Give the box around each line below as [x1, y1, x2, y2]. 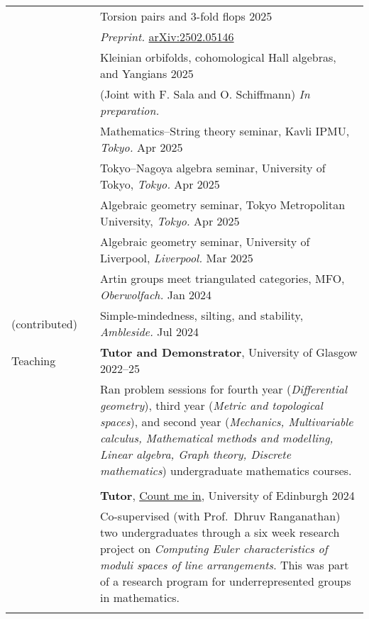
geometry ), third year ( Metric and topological [99, 397, 323, 413]
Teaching [11, 352, 56, 369]
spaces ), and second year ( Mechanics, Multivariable [99, 413, 353, 430]
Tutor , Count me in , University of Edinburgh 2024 [99, 487, 355, 503]
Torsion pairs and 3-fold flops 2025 [99, 8, 272, 24]
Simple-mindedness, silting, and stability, [99, 307, 304, 323]
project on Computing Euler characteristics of [99, 540, 328, 557]
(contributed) [11, 315, 77, 332]
